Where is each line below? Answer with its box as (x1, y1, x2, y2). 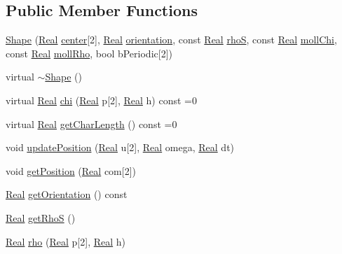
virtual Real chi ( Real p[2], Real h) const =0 (6, 92, 197, 107)
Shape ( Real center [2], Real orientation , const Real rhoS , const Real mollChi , (6, 32, 337, 47)
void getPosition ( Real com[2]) (6, 163, 136, 178)
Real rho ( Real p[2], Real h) (6, 234, 126, 248)
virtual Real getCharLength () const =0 (6, 116, 177, 131)
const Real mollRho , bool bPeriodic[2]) (6, 45, 172, 60)
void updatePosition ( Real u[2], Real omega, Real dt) (6, 140, 235, 155)
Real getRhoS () (6, 210, 76, 225)
